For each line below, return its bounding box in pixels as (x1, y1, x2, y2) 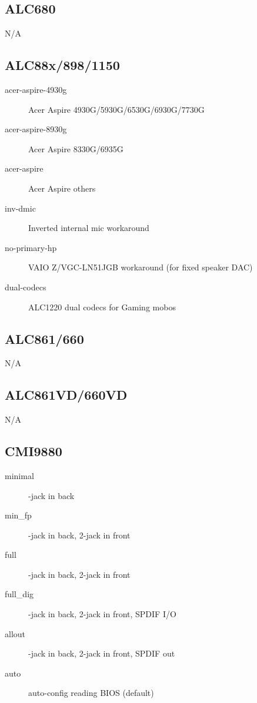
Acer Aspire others (28, 182, 96, 194)
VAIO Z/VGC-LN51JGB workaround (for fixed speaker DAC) (28, 261, 253, 273)
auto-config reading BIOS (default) (28, 687, 154, 699)
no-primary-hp (5, 241, 57, 253)
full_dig (5, 588, 34, 600)
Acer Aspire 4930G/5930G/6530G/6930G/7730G (28, 103, 205, 115)
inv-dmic (5, 202, 36, 214)
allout (5, 627, 26, 640)
